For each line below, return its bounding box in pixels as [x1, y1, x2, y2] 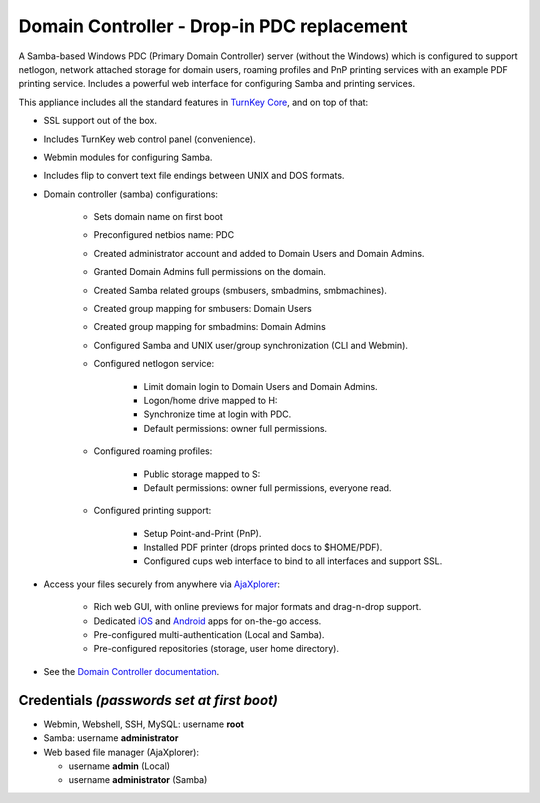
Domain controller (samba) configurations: [43, 188, 219, 200]
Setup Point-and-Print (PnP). [143, 527, 262, 539]
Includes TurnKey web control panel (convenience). [43, 133, 256, 145]
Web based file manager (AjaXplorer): [43, 746, 200, 758]
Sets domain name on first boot [93, 211, 224, 223]
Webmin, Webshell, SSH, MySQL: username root [43, 718, 245, 730]
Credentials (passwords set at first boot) [18, 691, 279, 709]
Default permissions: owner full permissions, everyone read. [143, 481, 392, 494]
